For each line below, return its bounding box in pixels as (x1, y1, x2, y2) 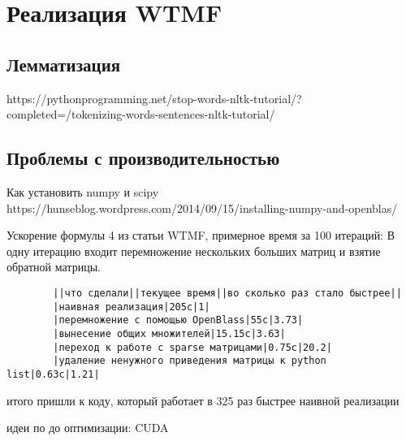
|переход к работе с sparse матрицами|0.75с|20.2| (53, 341, 332, 353)
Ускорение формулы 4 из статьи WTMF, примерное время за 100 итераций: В (6, 227, 395, 244)
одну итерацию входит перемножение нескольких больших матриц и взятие (6, 242, 381, 259)
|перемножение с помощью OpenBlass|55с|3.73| (53, 314, 304, 326)
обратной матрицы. (6, 258, 101, 275)
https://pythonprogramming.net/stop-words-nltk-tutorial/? (6, 89, 302, 106)
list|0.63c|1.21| (6, 368, 100, 380)
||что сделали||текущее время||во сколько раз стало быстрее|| (53, 287, 402, 299)
